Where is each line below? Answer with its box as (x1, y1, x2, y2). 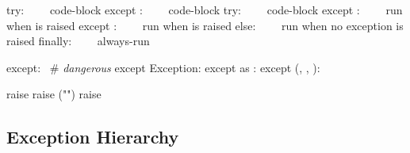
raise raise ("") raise (6, 86, 102, 102)
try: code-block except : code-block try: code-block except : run (6, 2, 403, 17)
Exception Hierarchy (6, 124, 179, 149)
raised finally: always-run (6, 33, 150, 49)
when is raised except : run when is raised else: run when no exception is (6, 17, 404, 33)
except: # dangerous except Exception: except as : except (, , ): (6, 59, 320, 75)
